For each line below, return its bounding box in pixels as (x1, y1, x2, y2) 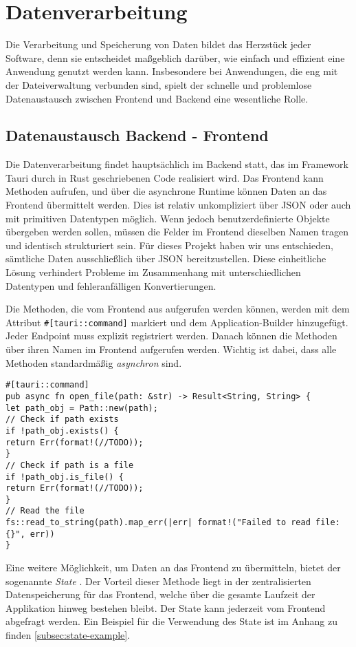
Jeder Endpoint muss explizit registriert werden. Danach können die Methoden (5, 328, 337, 343)
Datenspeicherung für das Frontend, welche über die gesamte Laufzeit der (5, 587, 315, 602)
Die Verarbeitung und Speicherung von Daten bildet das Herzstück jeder (5, 37, 311, 52)
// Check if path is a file (5, 460, 134, 470)
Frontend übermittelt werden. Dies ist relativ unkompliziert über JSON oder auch (5, 198, 351, 212)
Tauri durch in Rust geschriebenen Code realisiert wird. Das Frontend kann (5, 170, 324, 184)
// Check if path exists (5, 414, 119, 425)
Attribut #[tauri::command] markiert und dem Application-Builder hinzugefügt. (5, 315, 348, 329)
